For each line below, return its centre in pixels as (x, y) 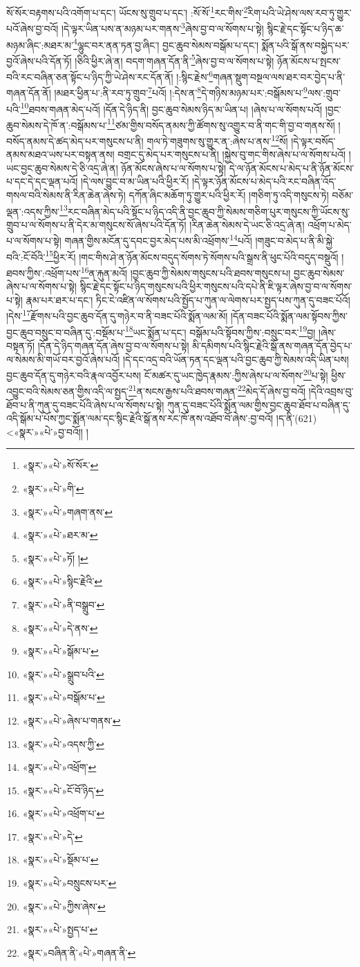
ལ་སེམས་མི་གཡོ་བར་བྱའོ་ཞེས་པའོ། (63, 359)
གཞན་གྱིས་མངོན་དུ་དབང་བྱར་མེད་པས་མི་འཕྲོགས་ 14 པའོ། (158, 240)
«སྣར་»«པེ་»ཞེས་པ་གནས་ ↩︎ (72, 720)
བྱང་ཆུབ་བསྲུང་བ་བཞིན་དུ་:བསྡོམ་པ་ (66, 332)
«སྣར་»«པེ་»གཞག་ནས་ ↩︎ (67, 511)
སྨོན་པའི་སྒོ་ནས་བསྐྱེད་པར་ (305, 45)
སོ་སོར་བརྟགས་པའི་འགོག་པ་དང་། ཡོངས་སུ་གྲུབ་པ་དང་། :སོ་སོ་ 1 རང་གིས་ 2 (127, 11)
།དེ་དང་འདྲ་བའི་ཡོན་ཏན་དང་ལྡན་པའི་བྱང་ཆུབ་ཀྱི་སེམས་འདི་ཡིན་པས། (236, 359)
